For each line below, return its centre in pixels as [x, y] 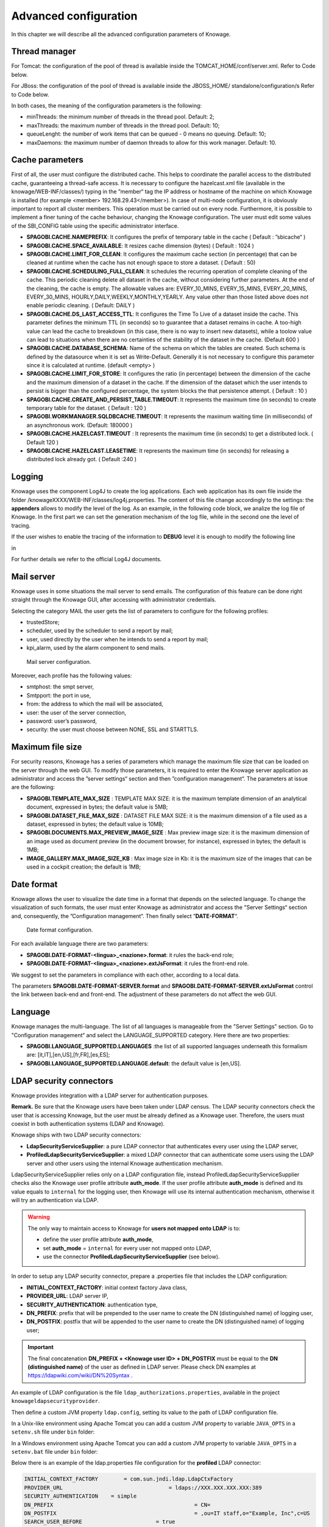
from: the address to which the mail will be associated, [95, 704]
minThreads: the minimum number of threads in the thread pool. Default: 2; [120, 117]
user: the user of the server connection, [76, 712]
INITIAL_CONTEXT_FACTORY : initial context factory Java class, [107, 1287]
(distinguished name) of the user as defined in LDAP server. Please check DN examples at [142, 1367]
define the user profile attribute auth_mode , [98, 1239]
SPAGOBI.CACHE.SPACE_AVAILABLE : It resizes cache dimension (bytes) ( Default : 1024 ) [140, 246]
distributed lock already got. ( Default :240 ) [82, 459]
